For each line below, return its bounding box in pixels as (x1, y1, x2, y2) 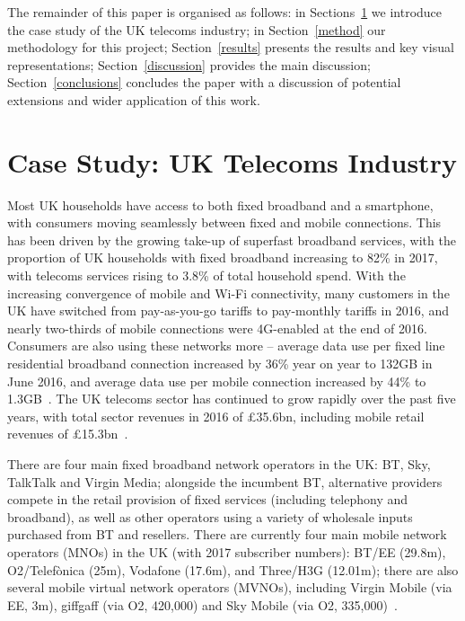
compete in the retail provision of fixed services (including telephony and (7, 490, 408, 509)
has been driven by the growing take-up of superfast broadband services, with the (7, 230, 456, 249)
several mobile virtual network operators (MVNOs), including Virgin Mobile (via (7, 578, 452, 597)
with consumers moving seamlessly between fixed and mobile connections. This (7, 213, 442, 232)
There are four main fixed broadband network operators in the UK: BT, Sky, (7, 455, 431, 473)
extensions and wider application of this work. (7, 90, 260, 109)
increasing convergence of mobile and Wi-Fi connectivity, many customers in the (7, 283, 450, 302)
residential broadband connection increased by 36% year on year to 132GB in (7, 354, 433, 373)
